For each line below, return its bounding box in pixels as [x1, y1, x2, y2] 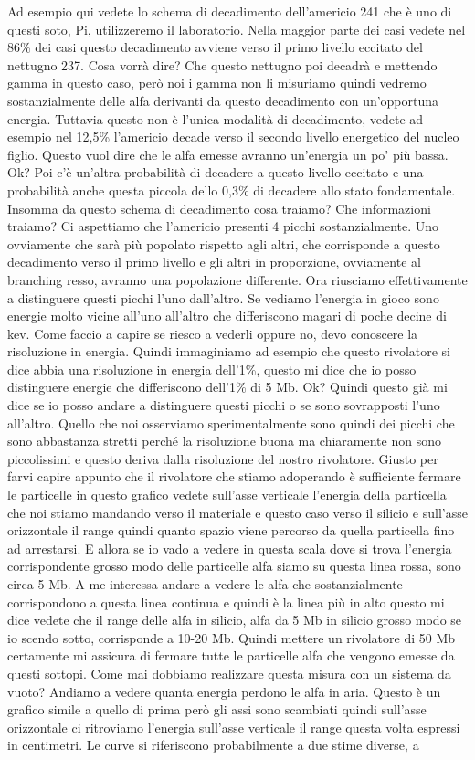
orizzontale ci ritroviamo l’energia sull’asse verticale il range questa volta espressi [7, 717, 460, 736]
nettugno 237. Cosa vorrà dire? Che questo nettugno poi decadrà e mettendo [7, 55, 438, 74]
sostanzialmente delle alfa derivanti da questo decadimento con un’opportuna [7, 90, 439, 110]
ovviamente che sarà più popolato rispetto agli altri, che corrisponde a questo [7, 234, 440, 253]
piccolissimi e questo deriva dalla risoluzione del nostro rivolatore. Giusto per [7, 449, 438, 468]
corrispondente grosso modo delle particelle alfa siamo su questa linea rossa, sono [7, 556, 461, 575]
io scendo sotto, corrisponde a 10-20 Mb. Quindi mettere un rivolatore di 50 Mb [7, 628, 456, 647]
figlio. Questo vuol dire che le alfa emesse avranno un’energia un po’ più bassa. [7, 144, 449, 164]
